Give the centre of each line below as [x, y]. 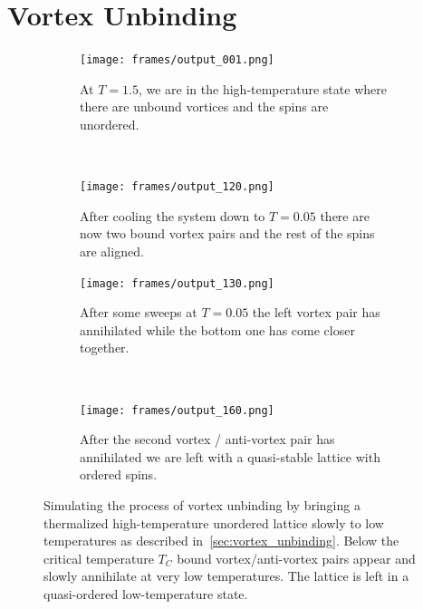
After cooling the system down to [173, 215]
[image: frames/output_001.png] [177, 60]
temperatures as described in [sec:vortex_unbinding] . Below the [221, 541]
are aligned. [112, 251]
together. [105, 348]
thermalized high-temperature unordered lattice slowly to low [214, 522]
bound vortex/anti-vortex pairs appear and [296, 558]
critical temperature [99, 558]
